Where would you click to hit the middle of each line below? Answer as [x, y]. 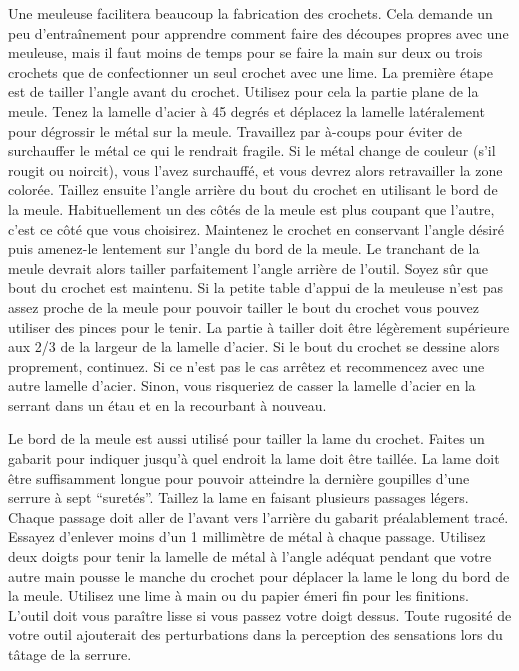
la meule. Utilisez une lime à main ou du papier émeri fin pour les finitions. [238, 595]
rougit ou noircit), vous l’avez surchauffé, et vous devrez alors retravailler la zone [255, 169]
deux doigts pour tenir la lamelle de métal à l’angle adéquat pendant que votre [250, 556]
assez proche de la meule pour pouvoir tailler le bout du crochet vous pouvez [243, 306]
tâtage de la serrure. [70, 654]
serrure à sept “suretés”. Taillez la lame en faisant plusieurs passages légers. [238, 497]
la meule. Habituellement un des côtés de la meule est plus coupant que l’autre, [251, 208]
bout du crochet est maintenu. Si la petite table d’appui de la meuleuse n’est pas [256, 287]
